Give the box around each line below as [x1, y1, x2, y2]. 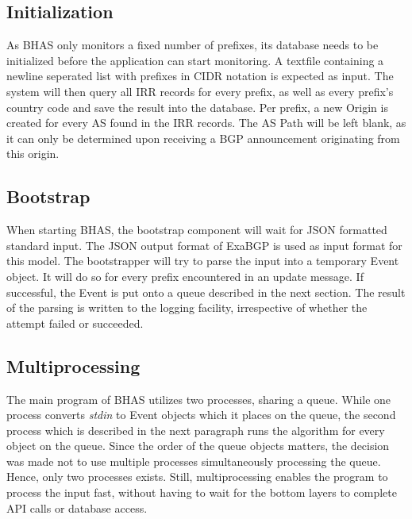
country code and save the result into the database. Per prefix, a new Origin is [6, 98, 388, 115]
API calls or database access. [6, 499, 148, 516]
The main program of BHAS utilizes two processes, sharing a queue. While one [6, 390, 391, 407]
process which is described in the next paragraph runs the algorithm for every [6, 421, 385, 438]
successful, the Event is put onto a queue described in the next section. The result [6, 283, 406, 300]
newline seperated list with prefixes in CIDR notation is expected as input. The [6, 67, 394, 84]
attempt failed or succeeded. [6, 314, 144, 331]
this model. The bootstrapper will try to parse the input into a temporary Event [6, 252, 399, 269]
